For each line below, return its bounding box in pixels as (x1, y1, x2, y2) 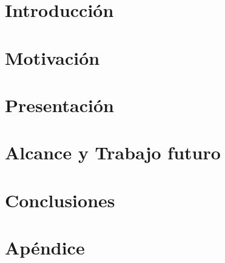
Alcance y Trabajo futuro (5, 140, 221, 165)
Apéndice (5, 235, 85, 260)
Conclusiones (5, 187, 115, 212)
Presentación (5, 92, 114, 117)
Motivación (5, 45, 100, 70)
